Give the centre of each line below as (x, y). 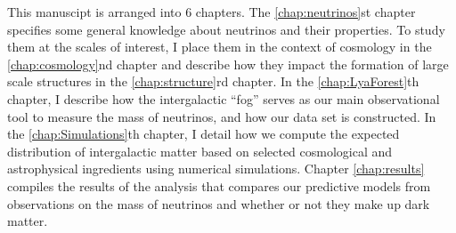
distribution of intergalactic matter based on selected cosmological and (200, 151)
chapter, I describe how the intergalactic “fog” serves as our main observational (224, 98)
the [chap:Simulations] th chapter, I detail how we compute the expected (204, 134)
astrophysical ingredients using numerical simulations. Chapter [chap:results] (216, 169)
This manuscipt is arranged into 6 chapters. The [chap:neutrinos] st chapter (212, 12)
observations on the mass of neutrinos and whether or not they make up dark (219, 203)
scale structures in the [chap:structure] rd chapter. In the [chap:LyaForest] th (213, 81)
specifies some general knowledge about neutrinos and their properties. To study (226, 29)
